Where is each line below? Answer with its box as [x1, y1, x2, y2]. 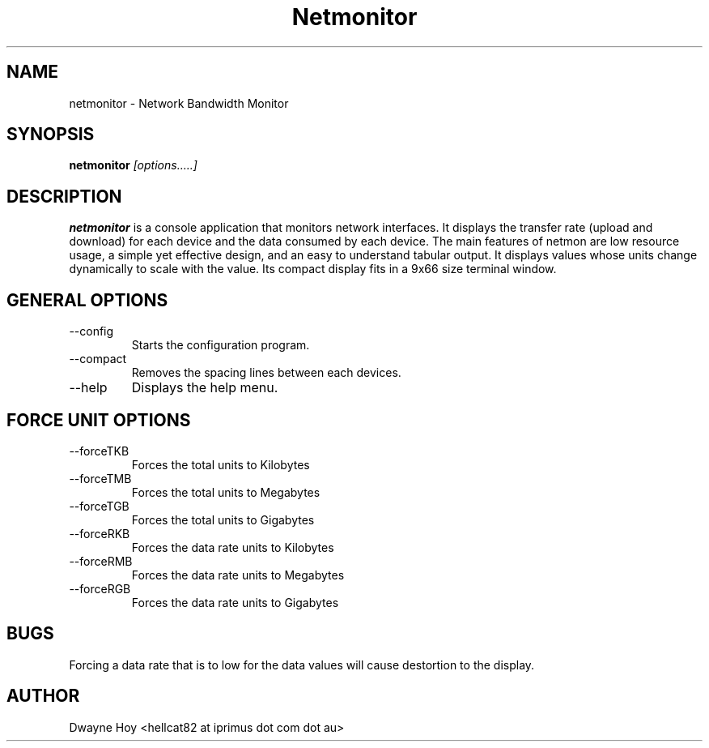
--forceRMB [69, 554, 133, 568]
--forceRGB [69, 581, 131, 596]
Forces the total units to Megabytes [131, 485, 321, 499]
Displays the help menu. [131, 379, 278, 396]
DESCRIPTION [6, 186, 122, 207]
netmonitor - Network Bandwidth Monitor [69, 96, 289, 110]
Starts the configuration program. [131, 338, 310, 353]
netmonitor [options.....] [69, 158, 197, 173]
